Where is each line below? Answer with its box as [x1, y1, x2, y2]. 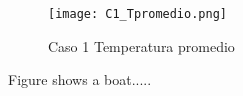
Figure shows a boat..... [8, 69, 152, 90]
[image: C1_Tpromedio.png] [48, 7, 227, 21]
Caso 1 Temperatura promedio [48, 35, 235, 56]
